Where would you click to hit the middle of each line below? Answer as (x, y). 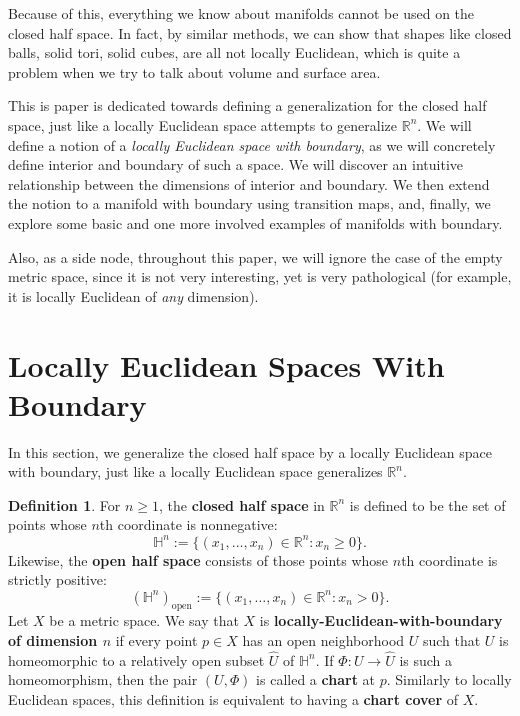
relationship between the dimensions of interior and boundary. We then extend (249, 183)
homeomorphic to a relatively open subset (136, 659)
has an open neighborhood (323, 640)
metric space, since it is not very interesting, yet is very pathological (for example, (260, 276)
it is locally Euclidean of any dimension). (133, 295)
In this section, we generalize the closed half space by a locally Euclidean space (250, 451)
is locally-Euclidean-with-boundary (381, 620)
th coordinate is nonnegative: (188, 524)
